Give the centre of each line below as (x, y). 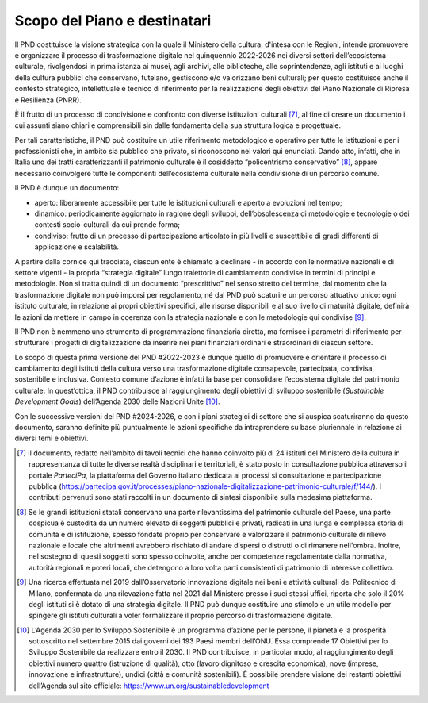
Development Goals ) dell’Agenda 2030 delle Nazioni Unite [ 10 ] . (117, 401)
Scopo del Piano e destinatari (113, 21)
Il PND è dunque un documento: (67, 188)
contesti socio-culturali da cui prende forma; (107, 225)
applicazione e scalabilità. (76, 247)
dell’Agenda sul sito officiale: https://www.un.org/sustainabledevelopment (149, 686)
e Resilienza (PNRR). (48, 100)
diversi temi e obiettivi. (52, 438)
